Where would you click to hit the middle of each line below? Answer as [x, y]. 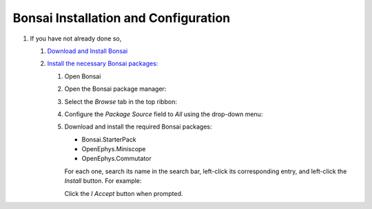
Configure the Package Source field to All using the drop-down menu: [164, 114]
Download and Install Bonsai [87, 51]
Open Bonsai [83, 76]
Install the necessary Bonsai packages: [103, 64]
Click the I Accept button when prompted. [124, 193]
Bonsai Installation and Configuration [122, 18]
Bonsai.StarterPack [109, 139]
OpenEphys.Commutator [116, 159]
